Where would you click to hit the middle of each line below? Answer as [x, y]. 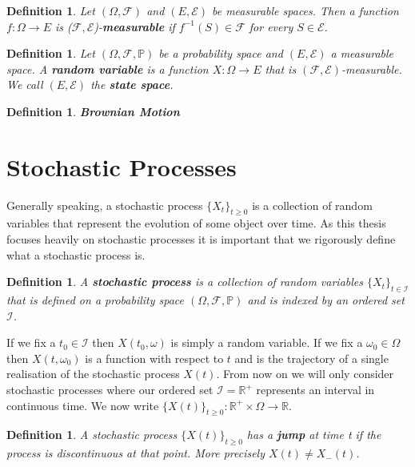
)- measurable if [134, 26]
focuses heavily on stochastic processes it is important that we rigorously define [201, 239]
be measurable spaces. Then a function [305, 10]
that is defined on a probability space [96, 300]
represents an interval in [315, 390]
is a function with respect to [154, 358]
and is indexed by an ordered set [326, 300]
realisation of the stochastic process [93, 374]
